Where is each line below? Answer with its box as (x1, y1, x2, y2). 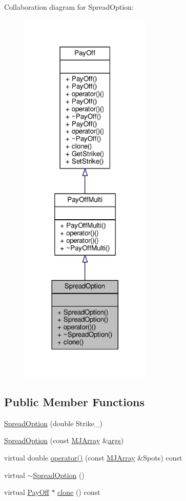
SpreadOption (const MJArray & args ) (4, 435, 124, 446)
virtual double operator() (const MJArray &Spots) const (4, 452, 182, 463)
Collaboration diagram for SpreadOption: (4, 2, 134, 12)
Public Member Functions (4, 393, 144, 409)
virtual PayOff (4, 487, 49, 497)
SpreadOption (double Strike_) (4, 418, 102, 428)
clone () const (57, 487, 100, 497)
